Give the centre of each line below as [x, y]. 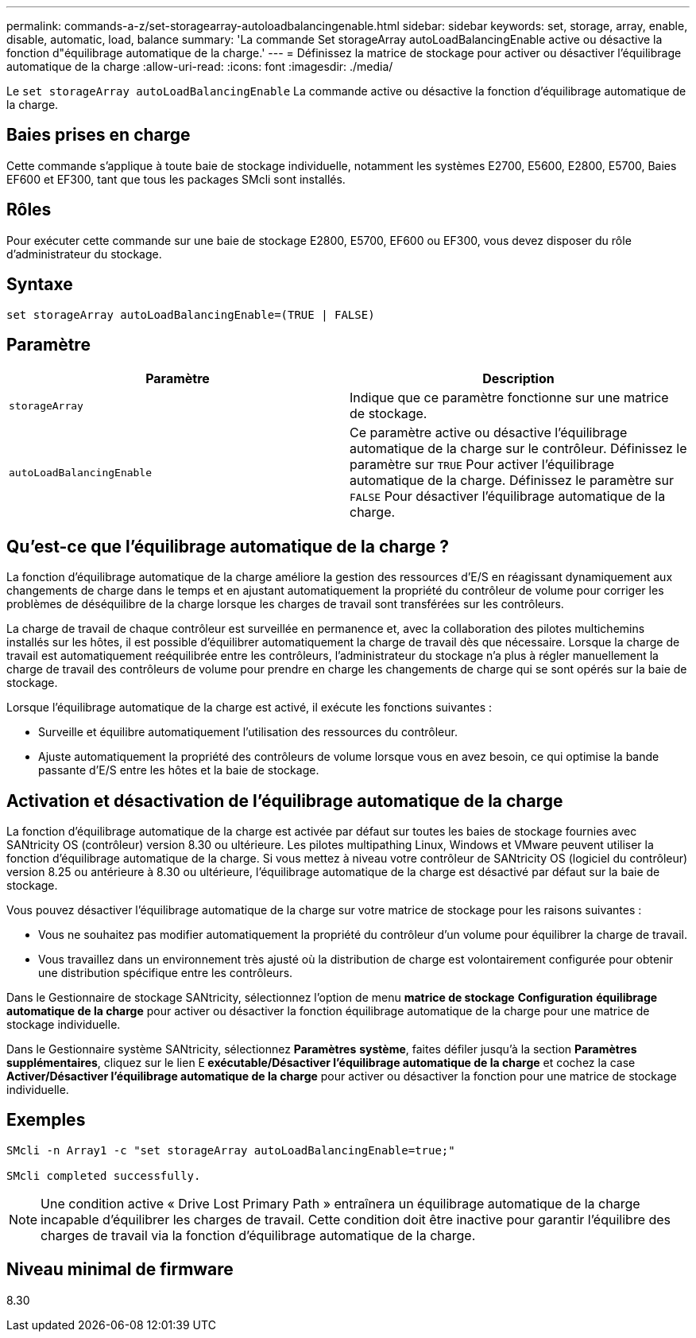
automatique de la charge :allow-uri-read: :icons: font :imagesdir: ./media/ [200, 66]
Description [518, 379]
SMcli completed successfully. [104, 1175]
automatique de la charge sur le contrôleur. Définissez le [518, 449]
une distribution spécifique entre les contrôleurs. [166, 973]
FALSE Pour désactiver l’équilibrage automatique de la [508, 496]
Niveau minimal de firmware [120, 1270]
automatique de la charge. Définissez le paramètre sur [512, 481]
